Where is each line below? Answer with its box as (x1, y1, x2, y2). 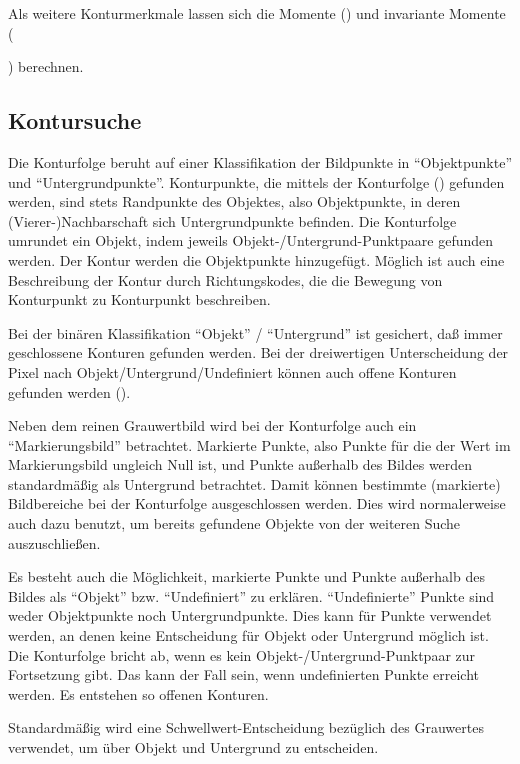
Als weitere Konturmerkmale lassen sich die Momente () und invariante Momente (8, 3, 506, 23)
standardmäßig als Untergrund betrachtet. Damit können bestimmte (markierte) (8, 473, 501, 494)
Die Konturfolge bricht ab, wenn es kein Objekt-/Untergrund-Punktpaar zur (8, 644, 476, 665)
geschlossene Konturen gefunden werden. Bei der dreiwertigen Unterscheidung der (8, 342, 509, 363)
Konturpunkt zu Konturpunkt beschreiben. (8, 289, 271, 310)
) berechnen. (8, 56, 84, 77)
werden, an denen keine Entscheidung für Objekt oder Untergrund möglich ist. (8, 625, 489, 646)
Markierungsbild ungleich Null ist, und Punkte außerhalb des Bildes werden (8, 454, 473, 475)
